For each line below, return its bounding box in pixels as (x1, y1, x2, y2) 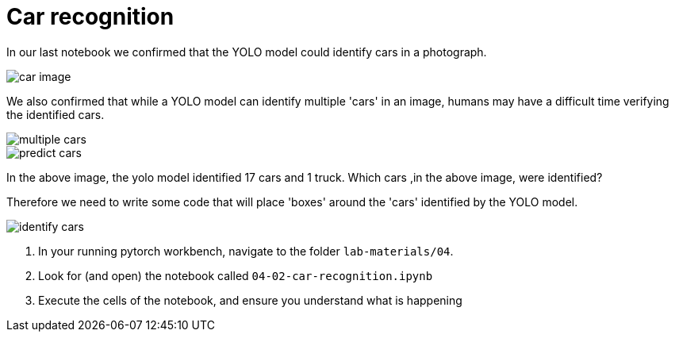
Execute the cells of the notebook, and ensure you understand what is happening (38, 293, 462, 307)
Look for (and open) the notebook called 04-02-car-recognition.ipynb (38, 268, 433, 282)
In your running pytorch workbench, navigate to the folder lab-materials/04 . (38, 244, 454, 258)
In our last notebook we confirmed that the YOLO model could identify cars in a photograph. (6, 44, 487, 59)
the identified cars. (6, 107, 105, 121)
